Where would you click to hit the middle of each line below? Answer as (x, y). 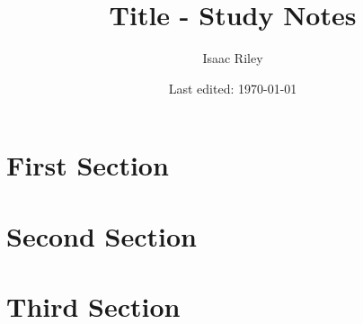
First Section (88, 165)
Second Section (102, 235)
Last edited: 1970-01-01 (233, 88)
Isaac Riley (233, 58)
